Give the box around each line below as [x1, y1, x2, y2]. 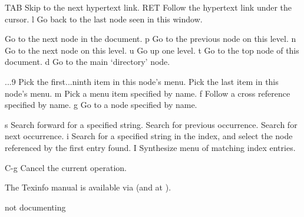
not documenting [5, 200, 66, 213]
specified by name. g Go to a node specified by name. [5, 98, 197, 111]
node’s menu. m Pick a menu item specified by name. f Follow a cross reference [5, 87, 290, 99]
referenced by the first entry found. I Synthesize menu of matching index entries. [5, 141, 296, 153]
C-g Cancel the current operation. [5, 161, 127, 173]
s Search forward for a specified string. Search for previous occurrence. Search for [5, 118, 298, 130]
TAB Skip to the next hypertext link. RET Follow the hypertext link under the [5, 1, 292, 13]
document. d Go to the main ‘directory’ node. [5, 55, 170, 68]
